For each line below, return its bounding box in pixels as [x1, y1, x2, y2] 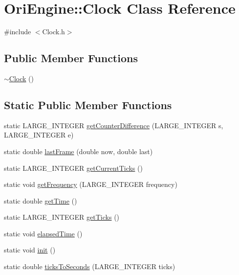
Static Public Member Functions [4, 97, 172, 112]
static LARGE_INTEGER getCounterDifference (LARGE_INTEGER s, [4, 120, 223, 130]
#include [4, 26, 31, 37]
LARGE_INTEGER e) [4, 130, 74, 140]
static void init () [4, 245, 56, 255]
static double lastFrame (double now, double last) [4, 146, 153, 156]
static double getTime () [4, 195, 77, 206]
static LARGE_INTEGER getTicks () [4, 212, 120, 222]
